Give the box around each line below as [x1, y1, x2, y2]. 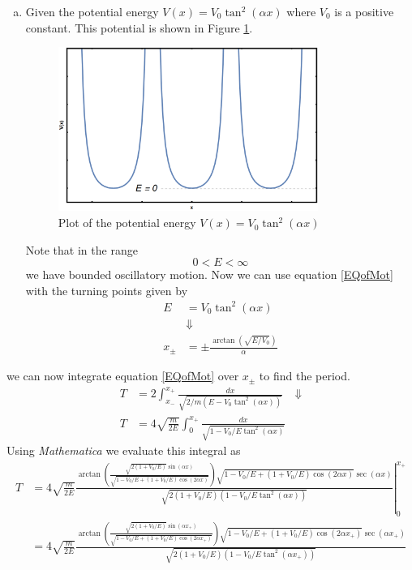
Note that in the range [25, 241, 138, 258]
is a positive [334, 3, 394, 19]
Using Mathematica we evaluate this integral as [6, 442, 241, 459]
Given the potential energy [25, 3, 159, 19]
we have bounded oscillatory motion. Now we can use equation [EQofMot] [25, 266, 393, 283]
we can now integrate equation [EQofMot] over [6, 367, 239, 384]
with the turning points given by [25, 281, 188, 298]
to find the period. [259, 367, 350, 384]
